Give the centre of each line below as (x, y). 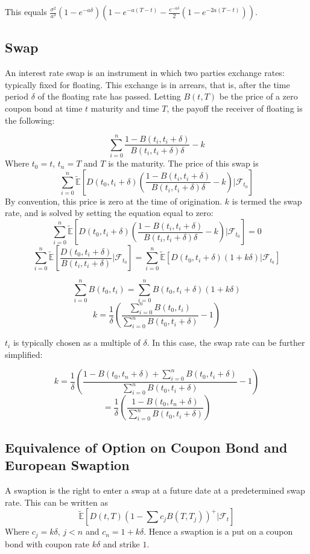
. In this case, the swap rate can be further (226, 342)
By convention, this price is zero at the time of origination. (114, 201)
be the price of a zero (258, 96)
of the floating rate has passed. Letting (109, 96)
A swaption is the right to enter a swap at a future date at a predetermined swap (155, 490)
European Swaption (67, 465)
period (17, 96)
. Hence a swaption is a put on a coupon (218, 531)
